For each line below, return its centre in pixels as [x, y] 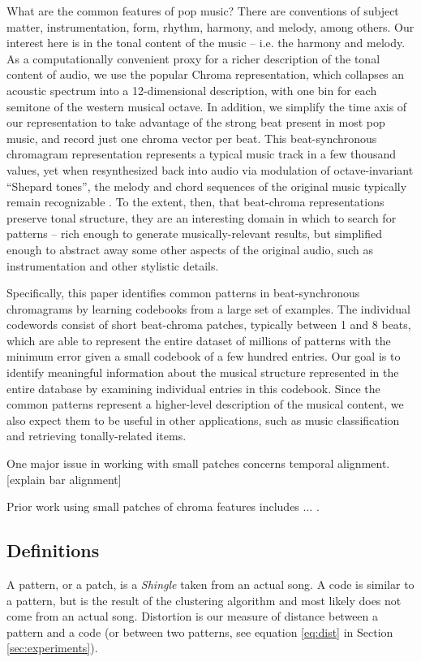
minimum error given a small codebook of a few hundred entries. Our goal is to [204, 356]
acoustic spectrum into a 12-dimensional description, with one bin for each [192, 90]
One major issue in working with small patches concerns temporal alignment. [198, 463]
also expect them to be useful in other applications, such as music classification [203, 420]
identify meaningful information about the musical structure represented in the [203, 372]
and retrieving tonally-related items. [97, 436]
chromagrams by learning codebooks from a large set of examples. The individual [208, 308]
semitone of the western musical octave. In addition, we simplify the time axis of [207, 106]
